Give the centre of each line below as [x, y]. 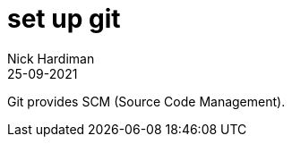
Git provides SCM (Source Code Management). [146, 101]
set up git [64, 19]
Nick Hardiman [51, 58]
